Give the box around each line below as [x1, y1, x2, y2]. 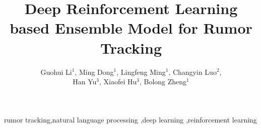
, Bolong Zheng [139, 76, 187, 87]
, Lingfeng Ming [116, 66, 166, 77]
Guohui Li [40, 66, 72, 77]
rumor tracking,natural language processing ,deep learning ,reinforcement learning [4, 114, 257, 124]
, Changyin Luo [168, 66, 217, 77]
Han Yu [73, 76, 97, 87]
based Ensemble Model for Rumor [10, 18, 252, 38]
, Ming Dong [75, 66, 114, 77]
